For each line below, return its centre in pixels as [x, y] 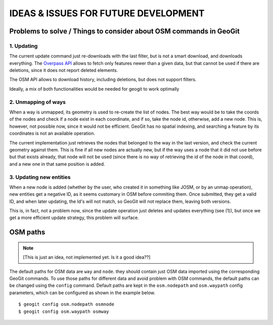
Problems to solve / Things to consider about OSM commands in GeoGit [125, 31]
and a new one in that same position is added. [57, 164]
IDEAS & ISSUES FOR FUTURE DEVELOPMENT [107, 13]
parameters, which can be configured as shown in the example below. [82, 293]
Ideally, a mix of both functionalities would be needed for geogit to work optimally [94, 89]
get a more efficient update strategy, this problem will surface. [74, 218]
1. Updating [24, 46]
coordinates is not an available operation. [52, 133]
